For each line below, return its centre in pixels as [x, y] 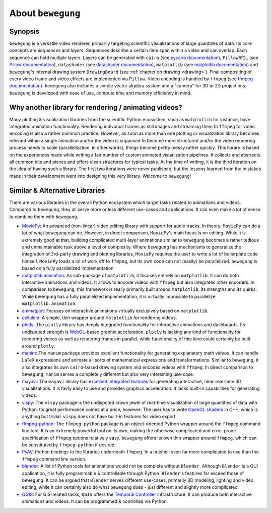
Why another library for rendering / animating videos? [96, 107]
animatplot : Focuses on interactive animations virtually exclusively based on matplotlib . [115, 311]
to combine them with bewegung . [44, 217]
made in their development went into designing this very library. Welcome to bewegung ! [100, 176]
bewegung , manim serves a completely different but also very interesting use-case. [108, 374]
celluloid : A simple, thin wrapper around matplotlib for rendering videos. [99, 318]
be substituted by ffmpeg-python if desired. [69, 445]
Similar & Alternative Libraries [57, 190]
